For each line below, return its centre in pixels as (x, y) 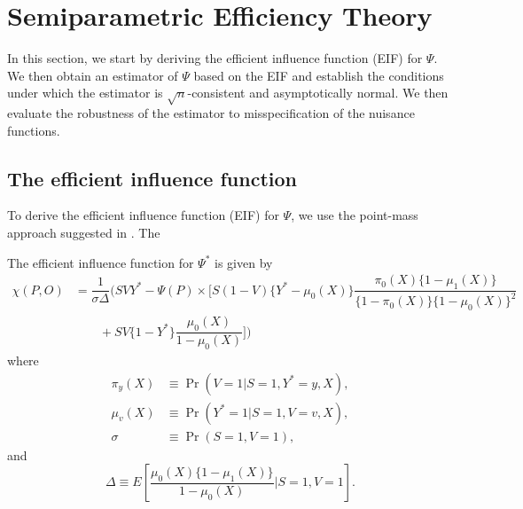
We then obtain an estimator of (93, 75)
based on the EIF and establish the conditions (319, 75)
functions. (34, 130)
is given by (244, 262)
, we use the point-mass (355, 215)
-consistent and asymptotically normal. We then (318, 93)
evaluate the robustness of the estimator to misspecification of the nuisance (211, 113)
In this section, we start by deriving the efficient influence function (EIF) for (215, 58)
